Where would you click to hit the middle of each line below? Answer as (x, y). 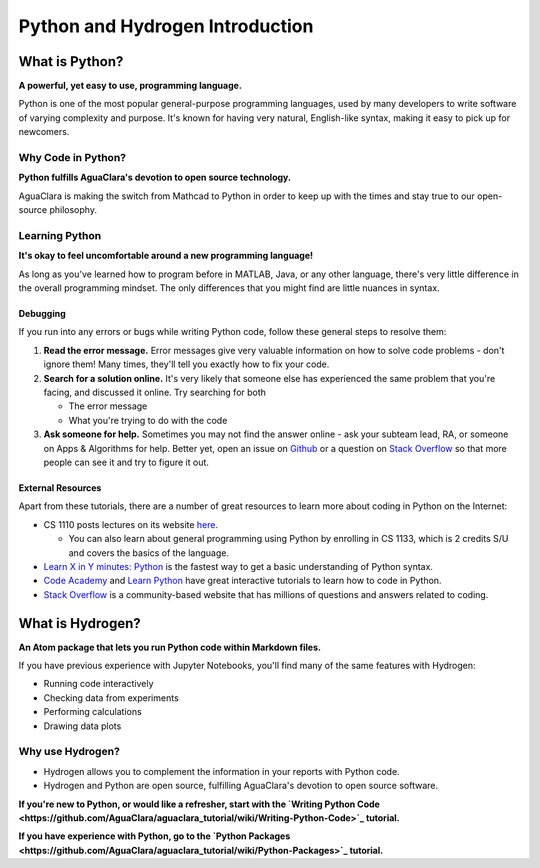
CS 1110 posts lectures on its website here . (131, 524)
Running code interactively (98, 684)
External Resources (60, 487)
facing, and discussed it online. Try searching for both (155, 392)
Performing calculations (92, 712)
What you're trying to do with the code (148, 420)
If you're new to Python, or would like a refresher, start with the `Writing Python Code (199, 804)
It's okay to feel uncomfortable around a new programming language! (166, 256)
